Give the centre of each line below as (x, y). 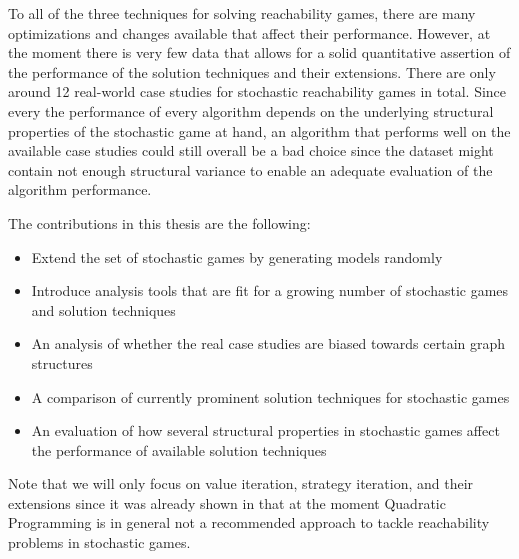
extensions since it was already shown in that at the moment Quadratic (227, 502)
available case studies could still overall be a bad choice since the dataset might (251, 150)
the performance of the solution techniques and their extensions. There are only (252, 71)
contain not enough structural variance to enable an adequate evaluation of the (250, 169)
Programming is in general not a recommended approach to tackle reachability (249, 522)
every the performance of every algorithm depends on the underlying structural (251, 110)
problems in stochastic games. (99, 542)
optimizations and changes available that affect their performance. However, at (249, 32)
